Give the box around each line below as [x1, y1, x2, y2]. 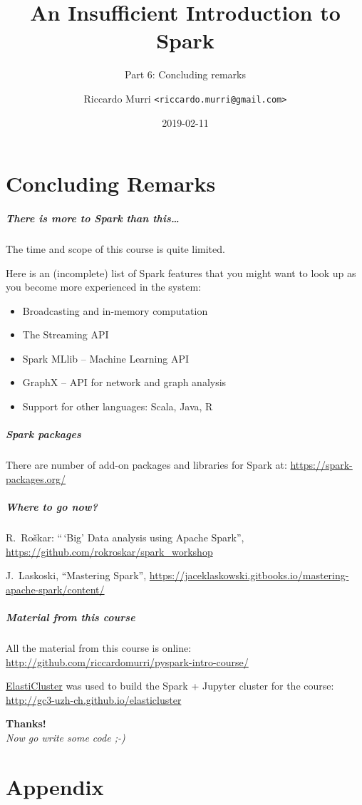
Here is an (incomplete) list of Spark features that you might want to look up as [6, 265, 356, 280]
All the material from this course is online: [6, 640, 192, 655]
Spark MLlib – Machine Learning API [22, 350, 190, 365]
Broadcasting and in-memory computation [22, 303, 208, 318]
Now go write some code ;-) [6, 729, 125, 744]
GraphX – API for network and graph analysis [22, 375, 227, 390]
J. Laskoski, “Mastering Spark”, [6, 568, 147, 583]
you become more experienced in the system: [6, 279, 201, 294]
